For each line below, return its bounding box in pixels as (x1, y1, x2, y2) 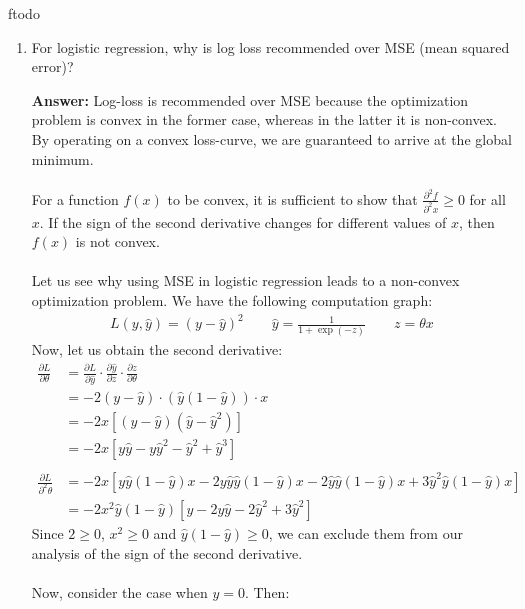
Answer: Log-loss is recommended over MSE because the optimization (31, 89, 469, 110)
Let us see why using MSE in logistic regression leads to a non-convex (31, 270, 460, 291)
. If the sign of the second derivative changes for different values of (39, 211, 447, 232)
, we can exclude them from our (268, 522, 463, 543)
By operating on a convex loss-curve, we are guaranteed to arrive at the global (31, 128, 512, 149)
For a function (31, 188, 119, 209)
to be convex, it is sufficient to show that (167, 188, 418, 209)
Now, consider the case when (31, 581, 208, 602)
